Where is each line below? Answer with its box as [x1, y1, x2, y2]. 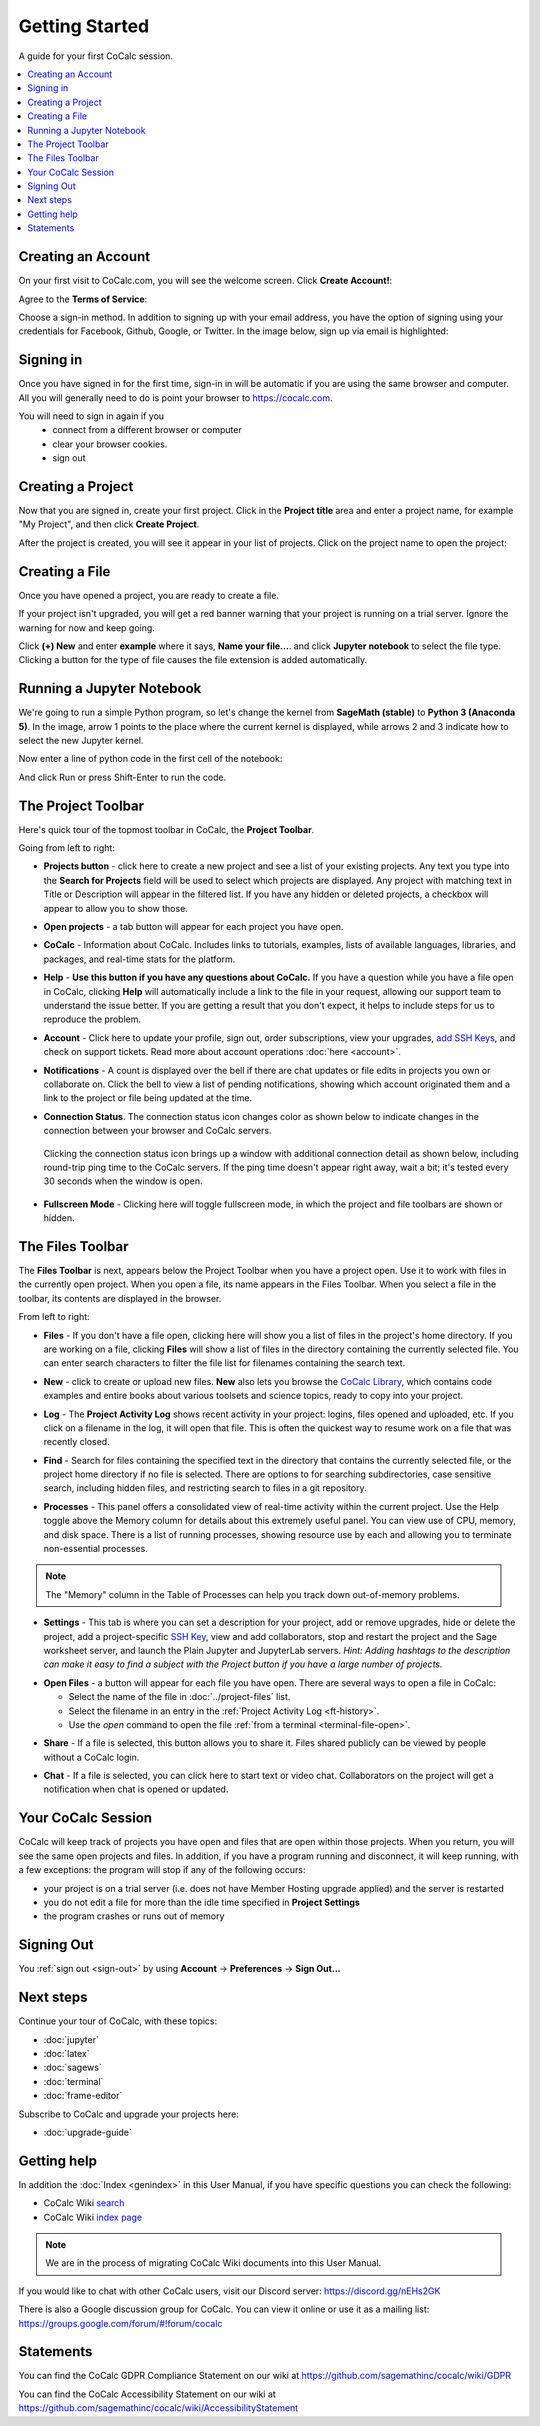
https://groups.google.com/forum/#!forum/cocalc [18, 2317, 223, 2329]
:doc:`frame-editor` [43, 2090, 123, 2102]
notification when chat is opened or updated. [43, 1783, 229, 1795]
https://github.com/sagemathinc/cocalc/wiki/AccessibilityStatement [18, 2402, 299, 2414]
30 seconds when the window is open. [43, 1175, 203, 1187]
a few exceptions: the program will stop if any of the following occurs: [18, 1864, 306, 1876]
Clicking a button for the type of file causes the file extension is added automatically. [18, 654, 368, 666]
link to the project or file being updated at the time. [43, 1092, 253, 1104]
